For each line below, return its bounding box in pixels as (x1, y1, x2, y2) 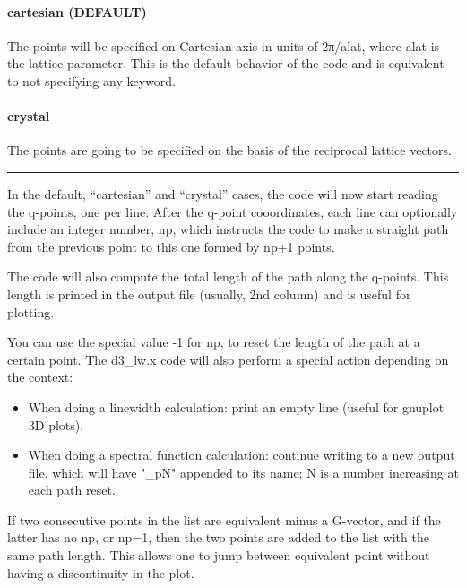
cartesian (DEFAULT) (7, 2, 147, 21)
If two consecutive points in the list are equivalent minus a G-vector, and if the (7, 510, 441, 529)
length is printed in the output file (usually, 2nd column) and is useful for (7, 284, 411, 303)
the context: (7, 367, 73, 386)
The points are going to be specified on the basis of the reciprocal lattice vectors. (7, 141, 452, 160)
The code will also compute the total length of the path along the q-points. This (7, 267, 449, 286)
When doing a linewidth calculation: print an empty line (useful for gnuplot (28, 397, 444, 416)
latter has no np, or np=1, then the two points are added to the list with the (7, 528, 429, 547)
